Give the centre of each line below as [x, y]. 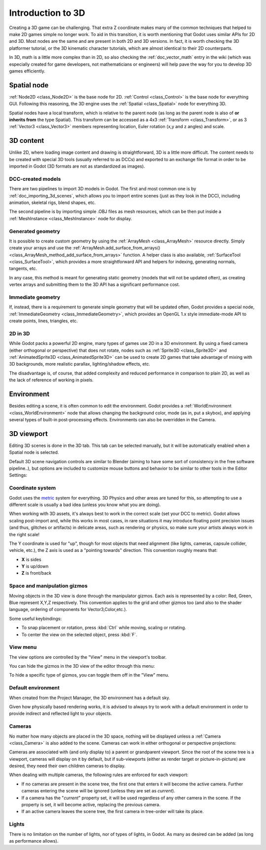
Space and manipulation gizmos [49, 586]
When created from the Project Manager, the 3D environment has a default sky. [90, 698]
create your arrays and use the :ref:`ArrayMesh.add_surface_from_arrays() [85, 248]
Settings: [18, 475]
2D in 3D [19, 334]
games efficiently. [27, 71]
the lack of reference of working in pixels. [51, 380]
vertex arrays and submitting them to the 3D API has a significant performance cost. [94, 285]
